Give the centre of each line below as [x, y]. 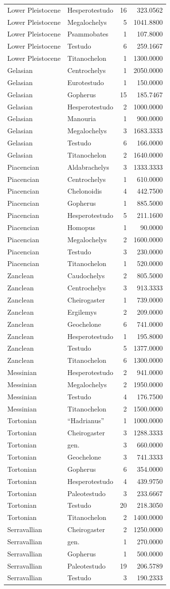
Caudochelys [86, 276]
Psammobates [88, 34]
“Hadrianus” [86, 420]
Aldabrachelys [88, 167]
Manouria [82, 118]
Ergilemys [82, 312]
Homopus [81, 227]
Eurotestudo [85, 82]
